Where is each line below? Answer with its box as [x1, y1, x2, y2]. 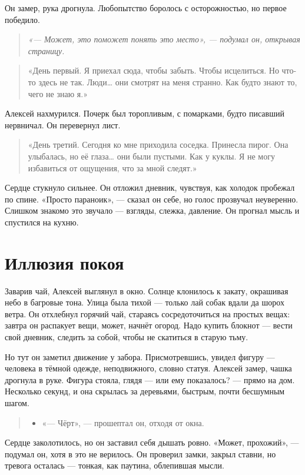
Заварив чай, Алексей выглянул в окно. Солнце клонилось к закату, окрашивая [5, 284, 289, 297]
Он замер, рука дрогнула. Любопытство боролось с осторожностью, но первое [5, 2, 287, 14]
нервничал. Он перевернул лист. [5, 118, 121, 131]
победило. [5, 13, 40, 25]
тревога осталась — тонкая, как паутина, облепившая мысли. [5, 459, 224, 471]
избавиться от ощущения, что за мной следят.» [28, 161, 197, 174]
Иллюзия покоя [5, 250, 124, 274]
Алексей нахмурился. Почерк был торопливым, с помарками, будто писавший [5, 107, 284, 119]
